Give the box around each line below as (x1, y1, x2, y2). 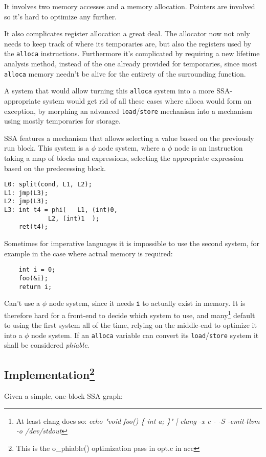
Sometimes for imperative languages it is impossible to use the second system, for (4, 238, 259, 249)
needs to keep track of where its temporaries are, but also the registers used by (4, 38, 251, 49)
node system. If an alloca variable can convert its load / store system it (31, 329, 259, 340)
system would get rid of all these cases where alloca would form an (42, 95, 252, 106)
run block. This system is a (4, 142, 89, 153)
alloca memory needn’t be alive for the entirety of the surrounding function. (4, 68, 246, 79)
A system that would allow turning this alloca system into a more (4, 85, 214, 96)
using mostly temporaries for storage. (4, 115, 121, 126)
